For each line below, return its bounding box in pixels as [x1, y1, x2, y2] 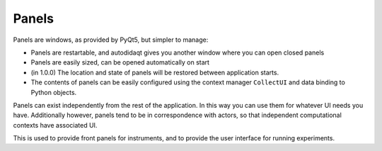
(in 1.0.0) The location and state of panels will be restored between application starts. [30, 68, 279, 77]
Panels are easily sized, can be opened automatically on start [30, 58, 210, 67]
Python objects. [30, 88, 77, 96]
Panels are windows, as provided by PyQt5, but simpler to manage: [13, 35, 209, 44]
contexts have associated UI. [13, 121, 98, 129]
